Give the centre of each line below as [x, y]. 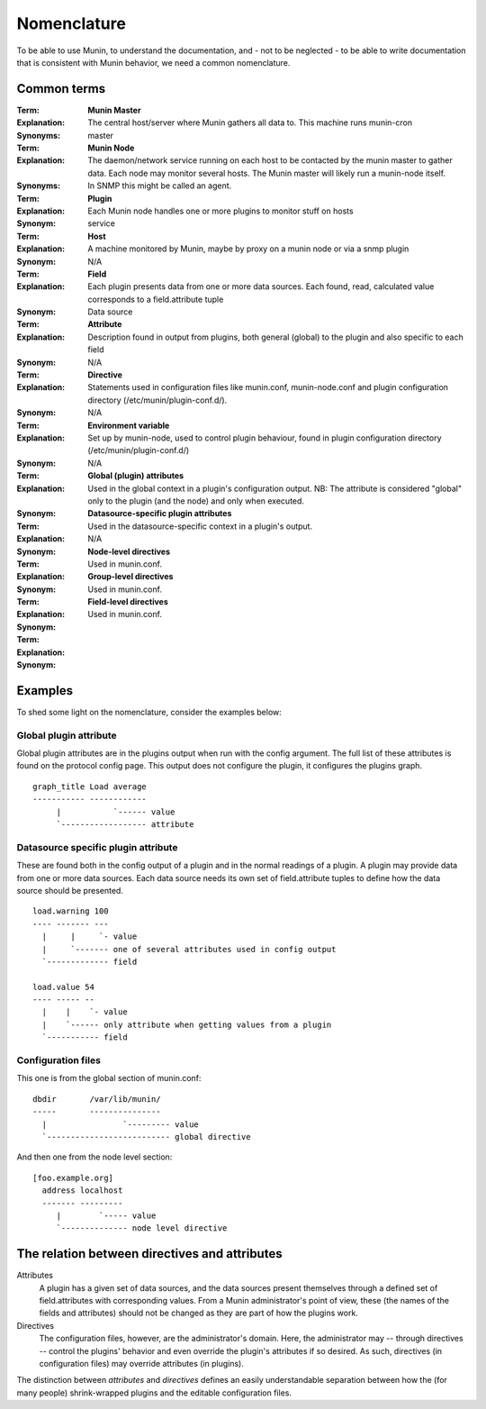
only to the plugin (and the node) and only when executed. [196, 501]
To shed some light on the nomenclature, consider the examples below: [149, 712]
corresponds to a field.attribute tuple [156, 299]
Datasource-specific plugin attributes [160, 514]
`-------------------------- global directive [146, 1136]
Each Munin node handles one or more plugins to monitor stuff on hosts [221, 211]
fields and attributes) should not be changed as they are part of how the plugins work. [199, 1313]
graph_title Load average [90, 786]
